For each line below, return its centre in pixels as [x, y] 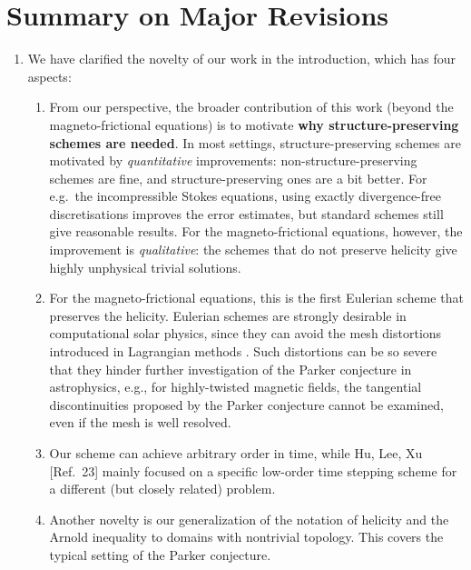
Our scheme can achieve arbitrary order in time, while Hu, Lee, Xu [236, 453]
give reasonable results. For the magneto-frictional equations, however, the [256, 231]
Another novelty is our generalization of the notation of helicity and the [249, 519]
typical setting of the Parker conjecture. [160, 554]
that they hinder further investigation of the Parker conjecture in [231, 369]
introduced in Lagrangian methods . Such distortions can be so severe [243, 351]
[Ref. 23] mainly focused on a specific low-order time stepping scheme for [253, 470]
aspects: [49, 76]
